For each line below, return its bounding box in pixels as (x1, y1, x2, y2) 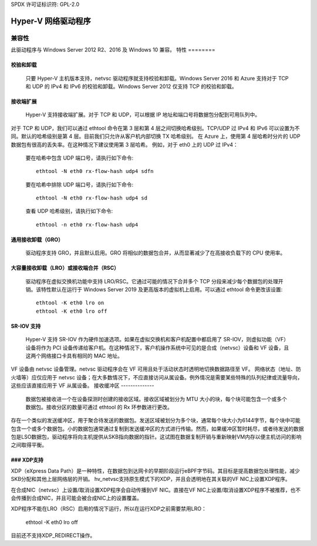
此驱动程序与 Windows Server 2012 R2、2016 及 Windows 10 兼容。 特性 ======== (11, 46, 215, 53)
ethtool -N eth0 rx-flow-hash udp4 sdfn (36, 168, 154, 175)
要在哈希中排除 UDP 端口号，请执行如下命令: (25, 181, 134, 188)
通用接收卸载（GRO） (11, 236, 64, 243)
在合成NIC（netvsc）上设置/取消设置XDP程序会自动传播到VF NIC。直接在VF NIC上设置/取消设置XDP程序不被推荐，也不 (11, 486, 301, 493)
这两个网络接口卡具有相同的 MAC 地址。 (25, 352, 123, 359)
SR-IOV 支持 (11, 323, 41, 330)
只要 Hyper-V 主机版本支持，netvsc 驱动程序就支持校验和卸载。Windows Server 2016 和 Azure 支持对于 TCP (25, 74, 289, 82)
